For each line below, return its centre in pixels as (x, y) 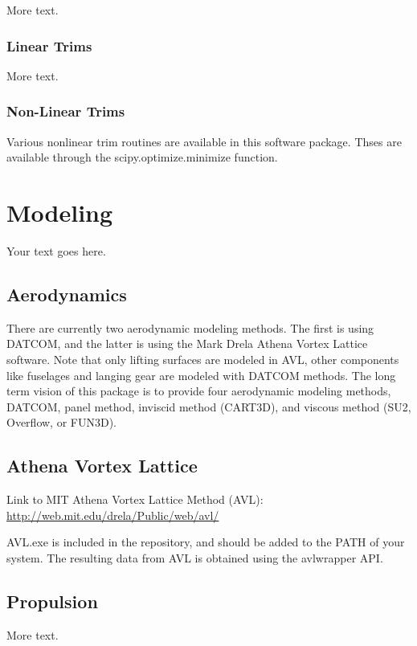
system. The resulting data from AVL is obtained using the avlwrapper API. (195, 557)
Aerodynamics (67, 294)
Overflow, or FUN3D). (61, 422)
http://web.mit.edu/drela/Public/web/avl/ (113, 515)
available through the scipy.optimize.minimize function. (142, 157)
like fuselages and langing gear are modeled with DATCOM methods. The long (201, 375)
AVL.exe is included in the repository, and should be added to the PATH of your (206, 542)
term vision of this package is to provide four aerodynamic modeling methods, (199, 391)
